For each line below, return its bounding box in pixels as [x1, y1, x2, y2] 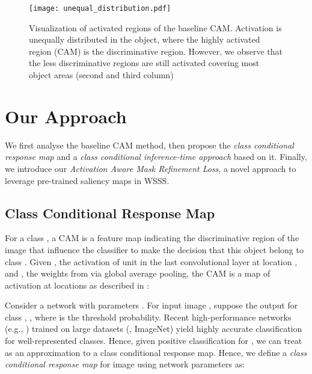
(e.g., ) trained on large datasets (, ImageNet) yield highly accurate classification [5, 322, 302, 335]
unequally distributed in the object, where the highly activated [29, 33, 260, 46]
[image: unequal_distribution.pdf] [29, 4, 171, 13]
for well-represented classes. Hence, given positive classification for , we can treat [5, 334, 302, 347]
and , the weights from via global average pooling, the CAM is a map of [5, 267, 271, 280]
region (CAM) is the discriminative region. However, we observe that [29, 44, 283, 57]
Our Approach [5, 103, 127, 128]
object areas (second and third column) [29, 69, 174, 81]
